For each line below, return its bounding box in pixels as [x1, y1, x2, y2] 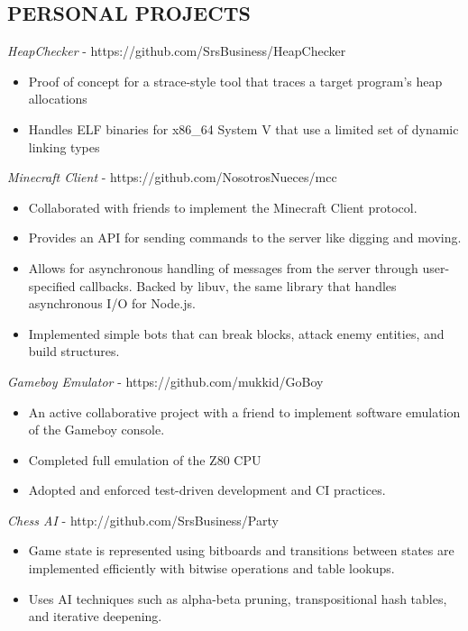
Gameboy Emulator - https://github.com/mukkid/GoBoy [7, 371, 324, 390]
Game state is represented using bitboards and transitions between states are [28, 541, 454, 560]
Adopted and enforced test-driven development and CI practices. [28, 480, 386, 499]
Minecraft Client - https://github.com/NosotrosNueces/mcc [7, 168, 337, 187]
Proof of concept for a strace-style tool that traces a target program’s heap [28, 71, 443, 90]
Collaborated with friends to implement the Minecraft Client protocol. [28, 197, 418, 216]
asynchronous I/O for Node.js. [28, 294, 196, 313]
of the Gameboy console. [28, 420, 165, 439]
